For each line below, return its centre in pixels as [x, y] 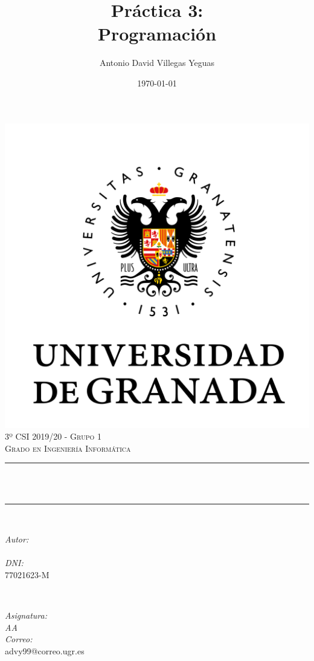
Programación [157, 34]
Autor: [17, 539]
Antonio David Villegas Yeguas [157, 63]
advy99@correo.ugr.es [45, 650]
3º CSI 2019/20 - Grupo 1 [53, 436]
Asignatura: [26, 615]
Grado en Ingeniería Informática [68, 448]
